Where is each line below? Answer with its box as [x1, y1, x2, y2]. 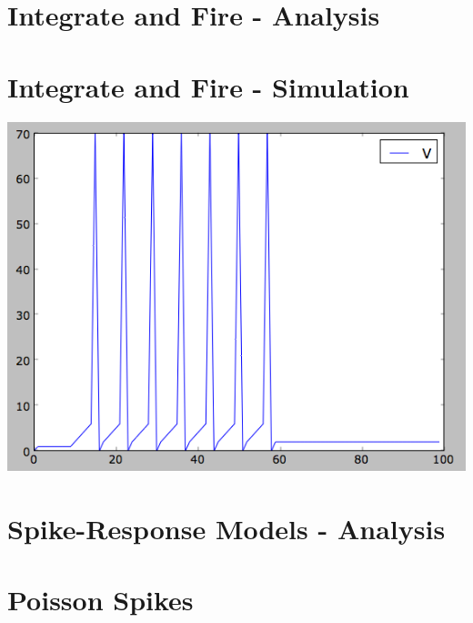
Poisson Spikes [7, 580, 194, 618]
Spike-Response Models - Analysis [7, 509, 446, 546]
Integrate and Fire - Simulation [7, 67, 409, 105]
